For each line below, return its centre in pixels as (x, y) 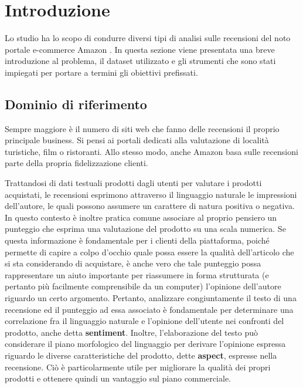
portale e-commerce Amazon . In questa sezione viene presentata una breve (140, 49)
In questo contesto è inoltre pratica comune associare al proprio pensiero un (141, 217)
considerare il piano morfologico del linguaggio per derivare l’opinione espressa (145, 344)
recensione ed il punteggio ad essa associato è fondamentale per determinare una (149, 309)
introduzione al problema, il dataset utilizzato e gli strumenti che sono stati (140, 61)
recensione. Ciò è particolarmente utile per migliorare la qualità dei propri (138, 367)
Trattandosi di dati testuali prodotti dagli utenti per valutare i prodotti (133, 183)
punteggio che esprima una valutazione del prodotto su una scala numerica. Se (145, 229)
